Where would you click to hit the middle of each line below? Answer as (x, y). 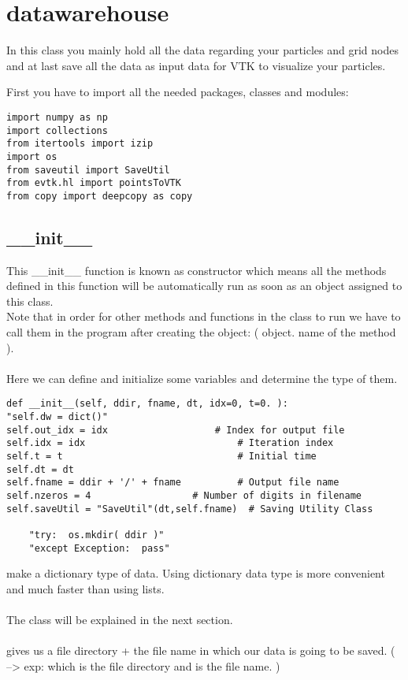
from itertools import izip (80, 144)
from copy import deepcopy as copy (100, 196)
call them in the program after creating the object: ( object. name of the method (201, 332)
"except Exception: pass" (99, 548)
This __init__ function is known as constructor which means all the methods (197, 270)
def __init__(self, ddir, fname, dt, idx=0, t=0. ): (147, 404)
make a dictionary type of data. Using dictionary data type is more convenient (196, 573)
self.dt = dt (40, 469)
